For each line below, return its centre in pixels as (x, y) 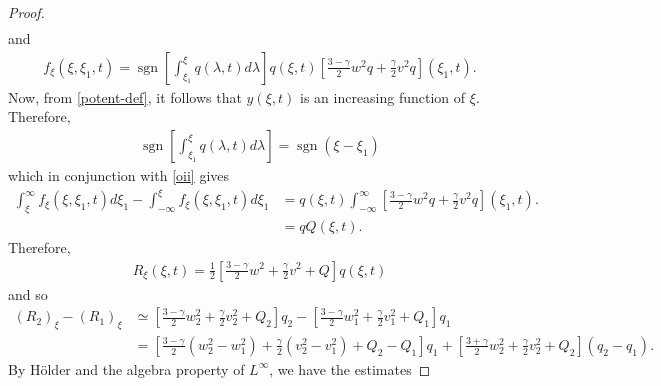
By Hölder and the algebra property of (126, 368)
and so (28, 293)
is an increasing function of (382, 96)
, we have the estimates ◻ (350, 368)
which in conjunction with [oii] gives (119, 174)
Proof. (26, 12)
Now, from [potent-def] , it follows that (125, 96)
